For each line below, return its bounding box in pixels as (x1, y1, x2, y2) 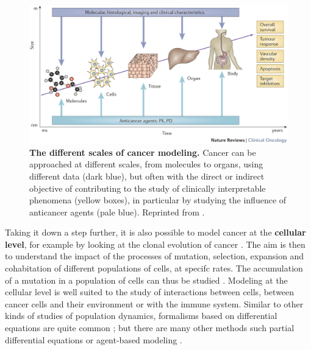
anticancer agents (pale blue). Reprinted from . (29, 205, 205, 218)
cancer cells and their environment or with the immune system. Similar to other (5, 297, 304, 310)
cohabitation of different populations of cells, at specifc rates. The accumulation (5, 262, 303, 275)
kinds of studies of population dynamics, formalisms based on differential (5, 309, 277, 322)
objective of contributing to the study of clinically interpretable (29, 181, 266, 194)
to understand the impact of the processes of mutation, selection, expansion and (5, 250, 304, 262)
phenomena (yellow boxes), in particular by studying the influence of (29, 194, 287, 206)
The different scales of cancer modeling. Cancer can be (29, 145, 256, 158)
